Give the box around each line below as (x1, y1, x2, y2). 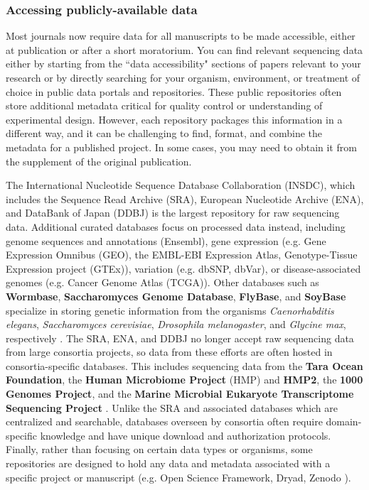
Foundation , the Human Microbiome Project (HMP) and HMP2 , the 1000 (6, 372, 363, 387)
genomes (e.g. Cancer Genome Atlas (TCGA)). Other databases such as (6, 275, 319, 290)
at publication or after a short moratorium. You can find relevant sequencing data (6, 42, 363, 57)
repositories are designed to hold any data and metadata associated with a (6, 456, 331, 471)
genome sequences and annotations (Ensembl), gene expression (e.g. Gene (6, 233, 326, 248)
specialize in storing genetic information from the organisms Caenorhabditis (6, 303, 334, 317)
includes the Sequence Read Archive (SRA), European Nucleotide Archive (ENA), (6, 191, 364, 206)
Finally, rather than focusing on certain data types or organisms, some (6, 442, 313, 457)
